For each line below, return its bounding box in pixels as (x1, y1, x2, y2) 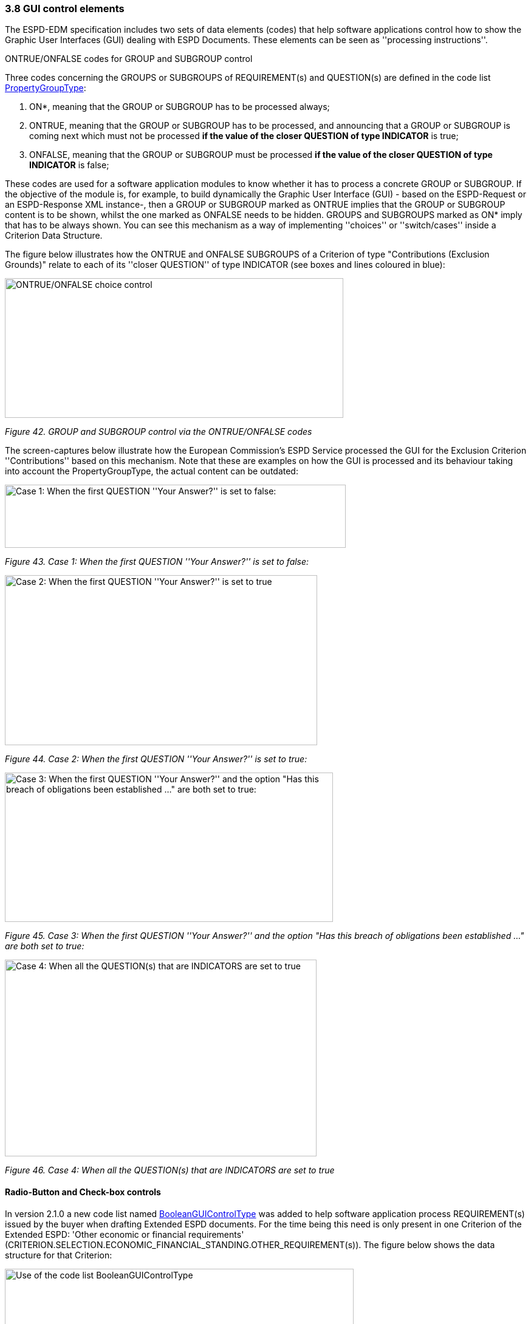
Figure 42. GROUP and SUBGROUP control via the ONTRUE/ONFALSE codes (5, 426, 312, 437)
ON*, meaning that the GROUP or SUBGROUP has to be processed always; (29, 101, 330, 112)
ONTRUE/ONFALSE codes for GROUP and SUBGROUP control (5, 53, 253, 64)
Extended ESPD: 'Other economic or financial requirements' (5, 1229, 244, 1240)
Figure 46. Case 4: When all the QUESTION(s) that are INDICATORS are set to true (5, 1165, 335, 1176)
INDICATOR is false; (29, 160, 109, 171)
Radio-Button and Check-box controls (5, 1186, 161, 1197)
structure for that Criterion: (5, 1249, 112, 1260)
